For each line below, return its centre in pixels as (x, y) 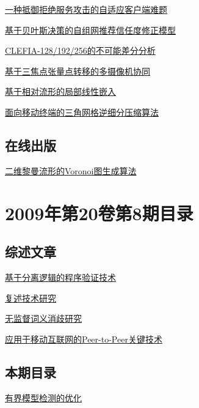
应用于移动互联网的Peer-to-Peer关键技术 (84, 339)
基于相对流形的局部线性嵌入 (60, 91)
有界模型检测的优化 (43, 397)
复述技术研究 (31, 298)
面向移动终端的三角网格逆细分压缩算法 (82, 112)
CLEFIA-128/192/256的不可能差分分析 (80, 50)
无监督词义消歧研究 (43, 318)
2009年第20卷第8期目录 (99, 213)
